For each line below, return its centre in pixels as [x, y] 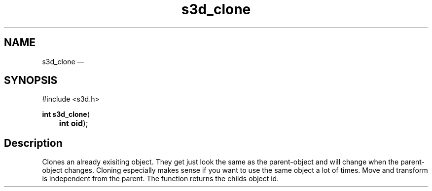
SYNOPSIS [31, 81]
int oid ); [73, 123]
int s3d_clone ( [66, 114]
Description [33, 143]
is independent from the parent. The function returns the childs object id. [161, 179]
